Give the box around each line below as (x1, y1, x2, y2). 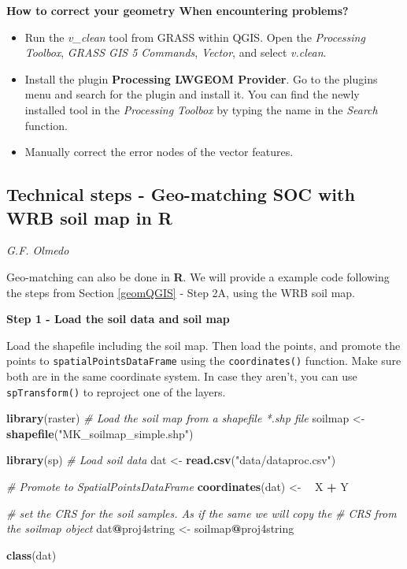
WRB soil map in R (6, 205, 172, 229)
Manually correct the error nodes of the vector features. (24, 143, 294, 160)
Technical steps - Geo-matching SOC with (6, 182, 355, 206)
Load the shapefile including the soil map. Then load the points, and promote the (6, 337, 401, 353)
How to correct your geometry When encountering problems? (6, 2, 349, 18)
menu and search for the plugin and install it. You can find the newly (24, 86, 360, 102)
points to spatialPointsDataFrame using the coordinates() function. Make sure (6, 352, 401, 369)
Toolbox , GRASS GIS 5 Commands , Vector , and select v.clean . (24, 44, 327, 61)
